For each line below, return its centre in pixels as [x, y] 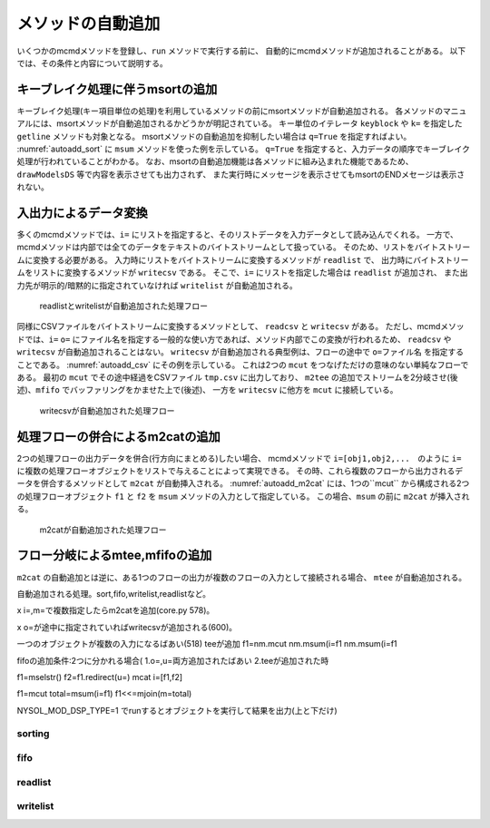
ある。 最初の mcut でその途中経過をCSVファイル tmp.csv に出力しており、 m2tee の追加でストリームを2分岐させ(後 [237, 377]
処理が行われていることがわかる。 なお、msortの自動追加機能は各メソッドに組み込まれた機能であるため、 [215, 161]
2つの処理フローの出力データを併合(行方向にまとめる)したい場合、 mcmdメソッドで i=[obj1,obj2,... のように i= [239, 458]
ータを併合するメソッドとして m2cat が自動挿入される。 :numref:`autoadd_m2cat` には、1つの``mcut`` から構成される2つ [243, 483]
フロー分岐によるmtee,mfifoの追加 [114, 555]
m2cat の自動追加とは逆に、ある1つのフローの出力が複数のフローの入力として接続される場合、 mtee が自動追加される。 [242, 577]
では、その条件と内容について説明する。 [92, 63]
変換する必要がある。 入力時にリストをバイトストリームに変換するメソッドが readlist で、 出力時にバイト [235, 259]
